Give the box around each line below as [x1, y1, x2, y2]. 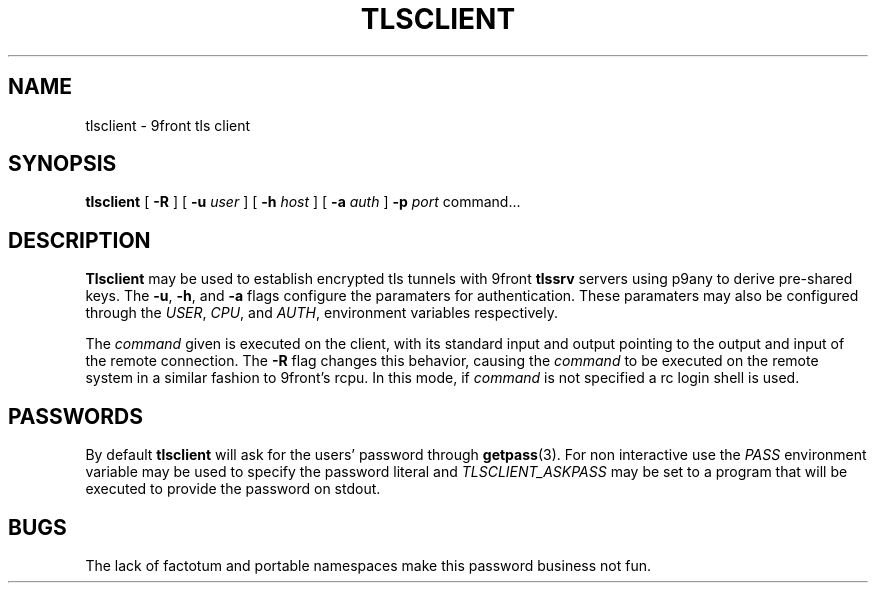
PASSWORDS [8, 403, 143, 429]
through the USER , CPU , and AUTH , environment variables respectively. [85, 304, 558, 322]
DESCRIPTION [8, 227, 151, 253]
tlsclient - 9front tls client [85, 116, 251, 134]
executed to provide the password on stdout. [85, 480, 381, 498]
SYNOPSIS [8, 151, 117, 177]
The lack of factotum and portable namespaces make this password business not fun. [85, 556, 651, 574]
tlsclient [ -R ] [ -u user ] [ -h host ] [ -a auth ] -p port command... [85, 193, 521, 211]
